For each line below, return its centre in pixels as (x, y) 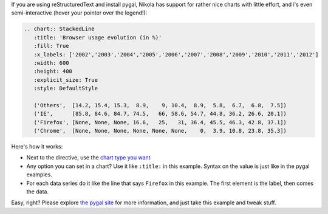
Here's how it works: (37, 147)
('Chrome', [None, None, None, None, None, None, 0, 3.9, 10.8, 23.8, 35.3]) (160, 131)
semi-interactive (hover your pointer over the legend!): (79, 13)
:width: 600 (51, 63)
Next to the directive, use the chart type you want (89, 158)
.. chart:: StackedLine (60, 29)
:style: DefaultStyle (66, 89)
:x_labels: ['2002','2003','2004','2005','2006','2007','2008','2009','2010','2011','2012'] (176, 54)
